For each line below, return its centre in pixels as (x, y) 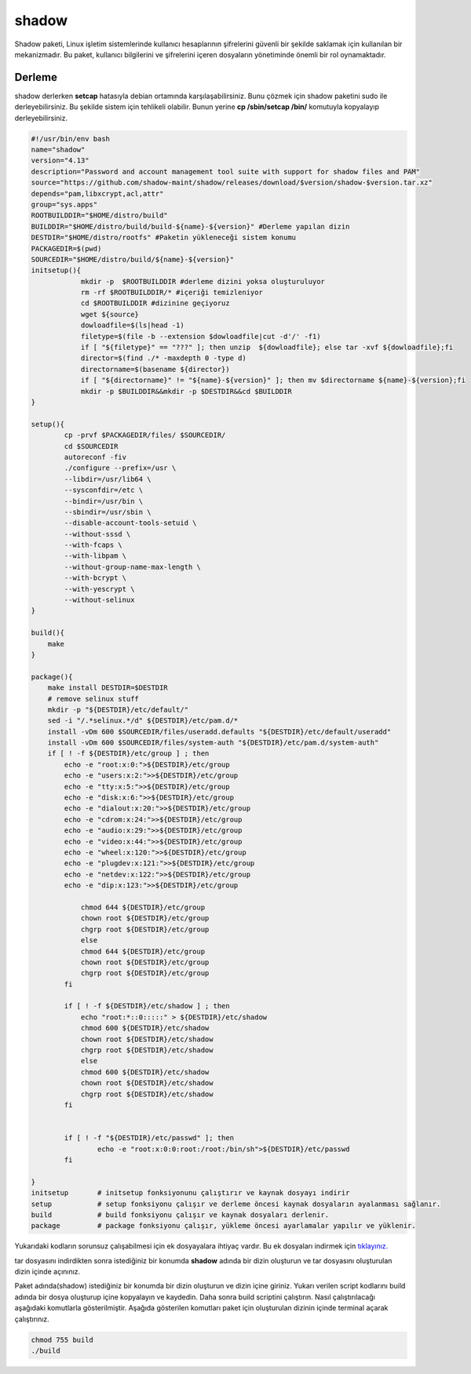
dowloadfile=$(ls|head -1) (132, 325)
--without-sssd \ (97, 534)
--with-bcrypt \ (95, 578)
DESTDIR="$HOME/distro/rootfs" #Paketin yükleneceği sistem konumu (164, 238)
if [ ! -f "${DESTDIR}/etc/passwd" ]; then (149, 1138)
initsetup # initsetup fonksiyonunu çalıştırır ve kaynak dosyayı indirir (190, 1193)
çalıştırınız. (32, 1319)
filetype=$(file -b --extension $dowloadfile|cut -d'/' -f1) (201, 336)
